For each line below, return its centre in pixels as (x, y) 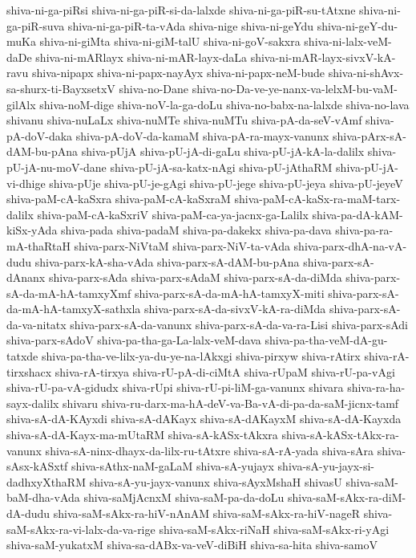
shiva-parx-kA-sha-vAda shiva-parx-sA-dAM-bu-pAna (167, 261)
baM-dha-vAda (43, 497)
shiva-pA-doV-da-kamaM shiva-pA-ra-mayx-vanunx (202, 135)
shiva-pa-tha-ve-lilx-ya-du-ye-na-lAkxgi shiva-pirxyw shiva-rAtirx (201, 356)
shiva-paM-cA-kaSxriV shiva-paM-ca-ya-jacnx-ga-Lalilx (173, 214)
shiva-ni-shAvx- (366, 73)
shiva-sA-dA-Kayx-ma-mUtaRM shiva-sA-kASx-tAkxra (142, 435)
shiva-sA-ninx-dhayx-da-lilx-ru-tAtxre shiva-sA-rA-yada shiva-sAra (209, 450)
